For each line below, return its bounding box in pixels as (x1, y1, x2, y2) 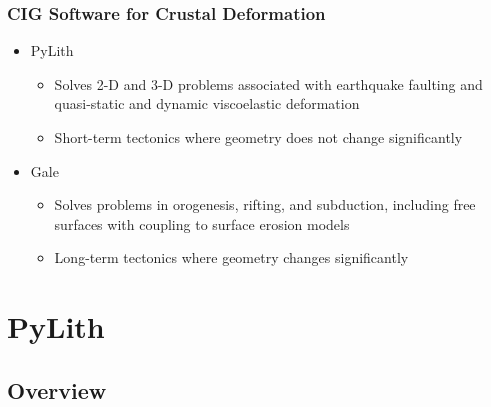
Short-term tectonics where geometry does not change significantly (54, 127, 463, 147)
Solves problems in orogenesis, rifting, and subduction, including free (54, 194, 476, 215)
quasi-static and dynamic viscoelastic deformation (54, 93, 360, 114)
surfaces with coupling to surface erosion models (54, 213, 350, 234)
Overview (7, 374, 107, 405)
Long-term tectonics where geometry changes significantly (54, 247, 409, 268)
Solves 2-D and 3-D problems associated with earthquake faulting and (54, 73, 483, 94)
